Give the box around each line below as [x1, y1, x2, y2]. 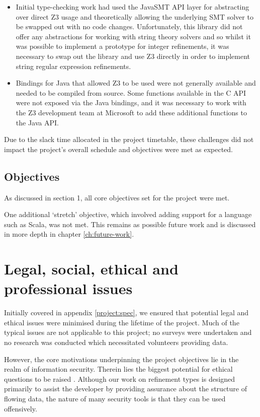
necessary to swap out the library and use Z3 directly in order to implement [16, 50, 250, 61]
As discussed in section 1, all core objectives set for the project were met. [4, 192, 230, 202]
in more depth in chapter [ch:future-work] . [4, 229, 134, 239]
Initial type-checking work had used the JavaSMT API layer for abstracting [16, 2, 249, 12]
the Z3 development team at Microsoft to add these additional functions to [16, 107, 247, 117]
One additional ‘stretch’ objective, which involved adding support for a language [4, 209, 252, 220]
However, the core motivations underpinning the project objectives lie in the [4, 354, 239, 364]
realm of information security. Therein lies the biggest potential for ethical [4, 364, 233, 374]
